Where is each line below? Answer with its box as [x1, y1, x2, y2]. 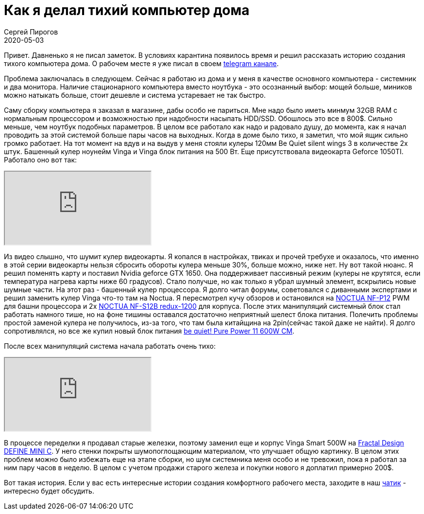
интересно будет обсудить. [4, 486, 94, 495]
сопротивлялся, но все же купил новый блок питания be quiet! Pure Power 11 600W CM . [4, 326, 295, 335]
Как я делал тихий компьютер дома [4, 2, 250, 18]
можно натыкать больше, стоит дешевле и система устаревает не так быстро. [4, 90, 266, 99]
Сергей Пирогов [4, 27, 58, 36]
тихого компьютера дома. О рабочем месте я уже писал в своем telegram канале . [4, 59, 279, 68]
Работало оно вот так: [4, 155, 77, 164]
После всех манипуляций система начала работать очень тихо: [4, 341, 216, 350]
